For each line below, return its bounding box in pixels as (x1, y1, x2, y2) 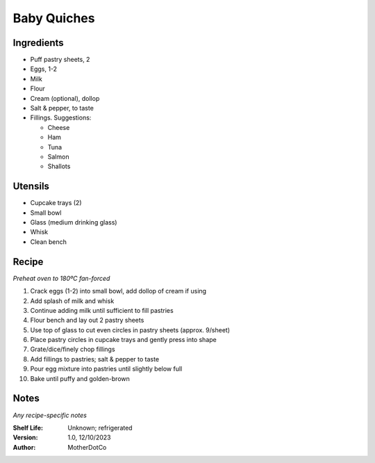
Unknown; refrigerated (67, 423, 133, 432)
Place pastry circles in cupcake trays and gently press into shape (30, 336, 217, 344)
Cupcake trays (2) (30, 199, 82, 207)
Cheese (47, 123, 70, 131)
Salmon (47, 152, 69, 161)
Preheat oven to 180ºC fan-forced (12, 274, 110, 282)
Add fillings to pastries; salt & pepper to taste (30, 355, 160, 363)
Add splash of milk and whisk (30, 296, 115, 305)
